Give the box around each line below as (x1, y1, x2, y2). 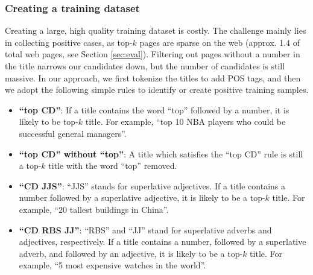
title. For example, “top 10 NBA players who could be (85, 115, 286, 128)
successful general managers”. (19, 127, 127, 139)
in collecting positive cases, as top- (5, 36, 133, 48)
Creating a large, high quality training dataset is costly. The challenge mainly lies (5, 24, 306, 37)
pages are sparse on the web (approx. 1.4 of (139, 36, 300, 48)
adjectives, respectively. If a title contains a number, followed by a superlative (19, 235, 306, 248)
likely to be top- (19, 115, 78, 128)
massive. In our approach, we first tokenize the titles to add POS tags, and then (5, 71, 301, 84)
